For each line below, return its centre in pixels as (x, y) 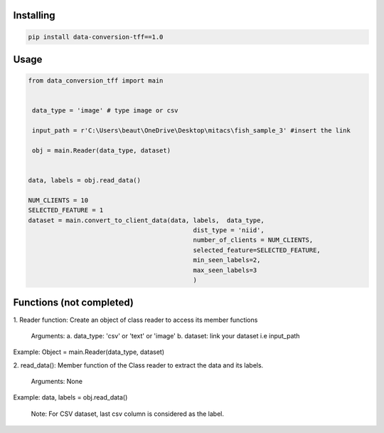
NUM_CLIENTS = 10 (58, 200)
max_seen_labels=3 (225, 270)
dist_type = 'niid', (229, 230)
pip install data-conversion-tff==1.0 (96, 37)
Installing (34, 15)
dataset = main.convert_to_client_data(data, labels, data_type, (146, 220)
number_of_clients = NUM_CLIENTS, (253, 240)
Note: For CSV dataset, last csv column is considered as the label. (127, 414)
